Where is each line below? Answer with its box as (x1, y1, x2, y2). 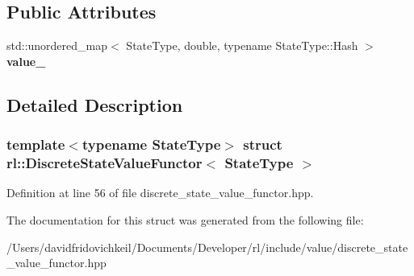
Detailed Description (6, 92, 183, 117)
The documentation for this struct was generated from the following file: (6, 211, 364, 228)
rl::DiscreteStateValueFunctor (6, 153, 203, 173)
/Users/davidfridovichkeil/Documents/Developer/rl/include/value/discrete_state (6, 238, 408, 255)
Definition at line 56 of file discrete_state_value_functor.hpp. (6, 184, 314, 201)
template (6, 134, 65, 154)
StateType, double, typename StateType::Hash (126, 37, 358, 54)
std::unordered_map (6, 37, 108, 54)
